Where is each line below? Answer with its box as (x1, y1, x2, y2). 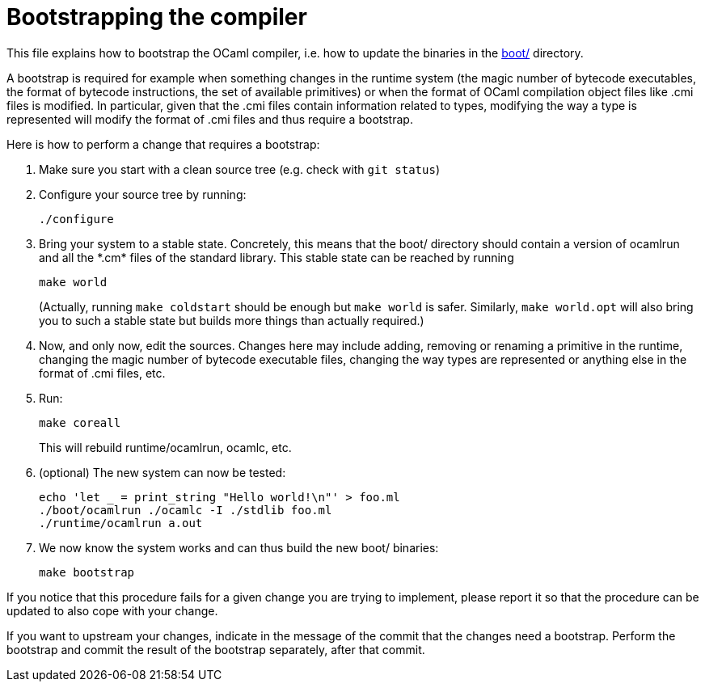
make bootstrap (39, 565, 135, 579)
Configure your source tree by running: (39, 187, 247, 201)
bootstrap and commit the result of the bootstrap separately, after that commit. (6, 642, 425, 656)
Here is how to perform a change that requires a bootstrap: (6, 137, 320, 151)
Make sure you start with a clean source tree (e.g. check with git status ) (39, 162, 440, 176)
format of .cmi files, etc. (39, 365, 166, 380)
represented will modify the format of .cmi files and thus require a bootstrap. (6, 112, 413, 126)
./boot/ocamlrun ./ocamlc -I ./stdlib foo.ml (39, 503, 332, 517)
